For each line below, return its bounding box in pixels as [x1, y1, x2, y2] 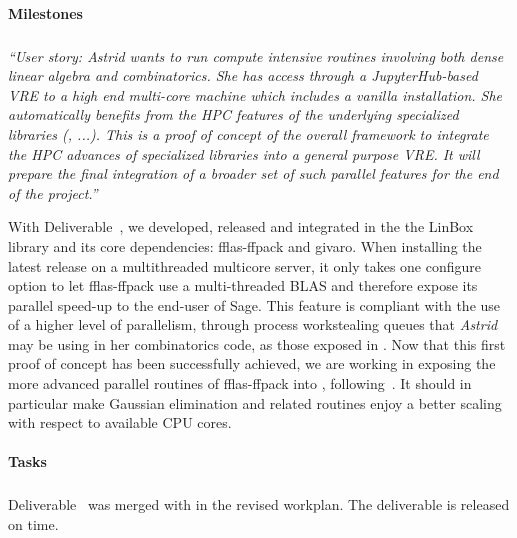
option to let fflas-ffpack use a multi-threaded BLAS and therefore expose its [8, 275, 478, 296]
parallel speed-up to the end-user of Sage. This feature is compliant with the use [8, 294, 501, 315]
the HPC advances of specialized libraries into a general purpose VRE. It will [8, 143, 480, 164]
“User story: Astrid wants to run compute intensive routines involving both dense [8, 45, 504, 66]
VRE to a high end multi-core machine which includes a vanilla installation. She [8, 84, 503, 105]
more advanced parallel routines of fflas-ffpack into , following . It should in [8, 373, 472, 394]
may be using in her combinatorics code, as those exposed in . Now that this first [8, 333, 506, 354]
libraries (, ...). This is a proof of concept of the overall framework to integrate [8, 123, 489, 144]
